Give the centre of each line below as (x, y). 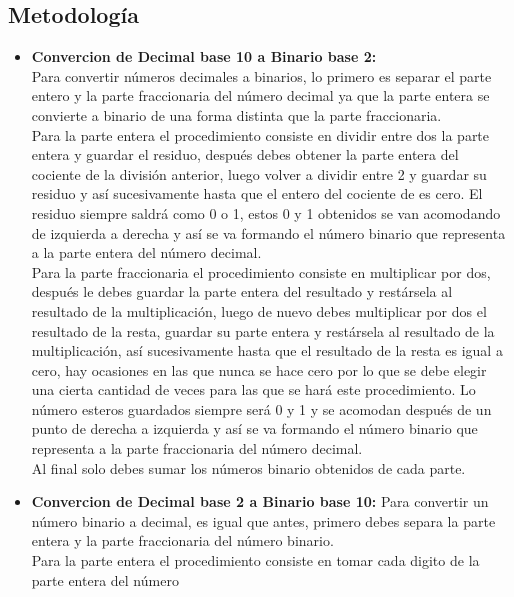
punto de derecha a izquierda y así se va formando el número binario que (254, 428)
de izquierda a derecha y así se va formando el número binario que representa (268, 232)
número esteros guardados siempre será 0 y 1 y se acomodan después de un (261, 408)
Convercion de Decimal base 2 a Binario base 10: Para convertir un (260, 501)
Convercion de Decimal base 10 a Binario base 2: (204, 56)
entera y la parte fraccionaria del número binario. (182, 540)
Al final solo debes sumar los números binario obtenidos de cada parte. (248, 467)
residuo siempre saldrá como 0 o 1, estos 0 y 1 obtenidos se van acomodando (266, 212)
